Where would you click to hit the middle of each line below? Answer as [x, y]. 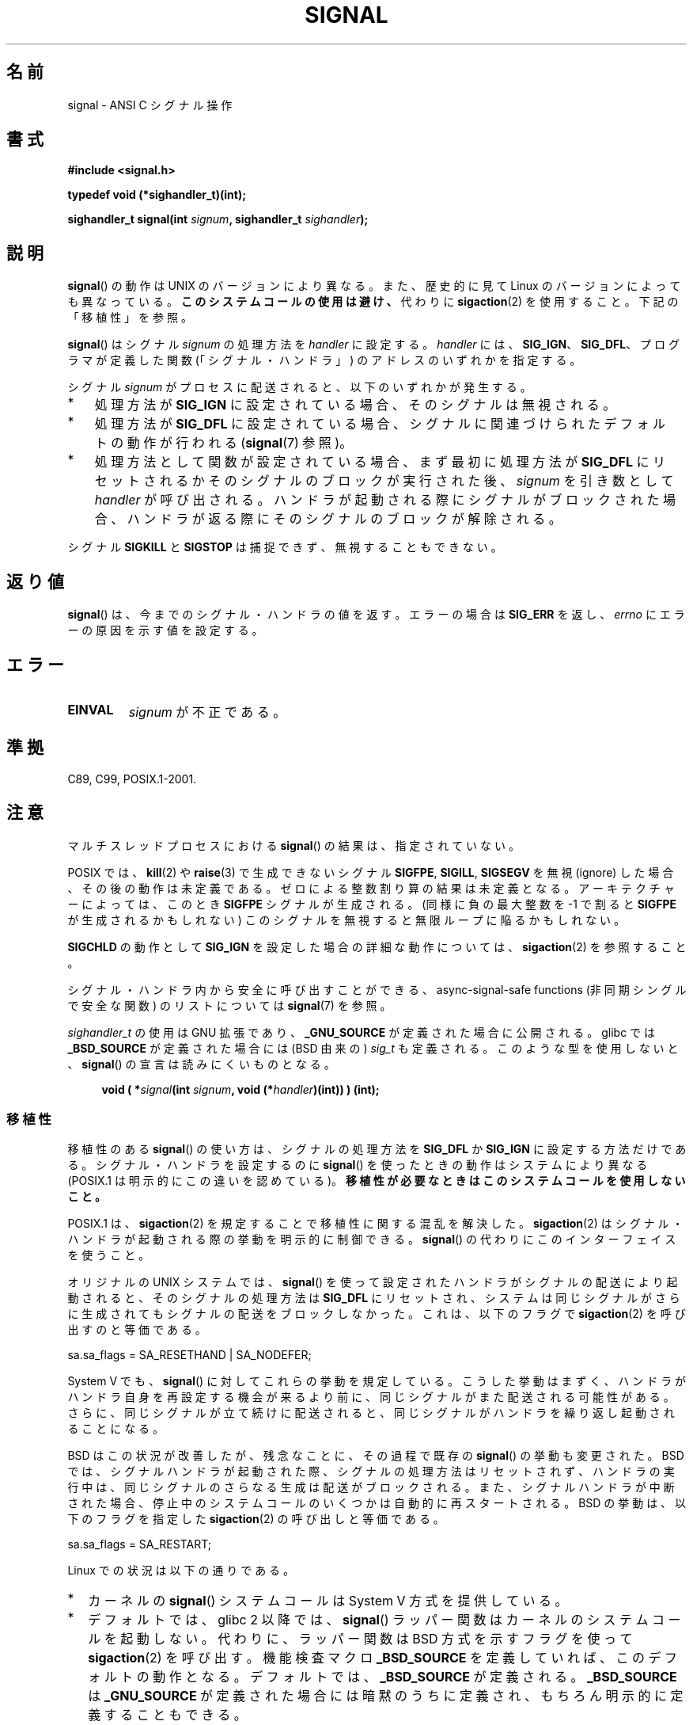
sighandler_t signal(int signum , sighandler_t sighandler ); [218, 219]
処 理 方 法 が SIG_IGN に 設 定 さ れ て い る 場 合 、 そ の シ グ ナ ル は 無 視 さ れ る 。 [355, 405]
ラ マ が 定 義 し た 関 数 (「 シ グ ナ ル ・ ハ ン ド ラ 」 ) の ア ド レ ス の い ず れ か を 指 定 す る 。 [324, 360]
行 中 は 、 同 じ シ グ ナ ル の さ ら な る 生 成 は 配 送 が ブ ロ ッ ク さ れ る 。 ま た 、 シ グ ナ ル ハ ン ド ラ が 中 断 [371, 1487]
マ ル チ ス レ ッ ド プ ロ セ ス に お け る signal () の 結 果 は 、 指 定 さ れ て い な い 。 [293, 845]
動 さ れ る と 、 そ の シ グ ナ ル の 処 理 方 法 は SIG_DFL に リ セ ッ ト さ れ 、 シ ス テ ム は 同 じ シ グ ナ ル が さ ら [374, 1298]
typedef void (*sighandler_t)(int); [157, 195]
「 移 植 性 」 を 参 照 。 [130, 318]
